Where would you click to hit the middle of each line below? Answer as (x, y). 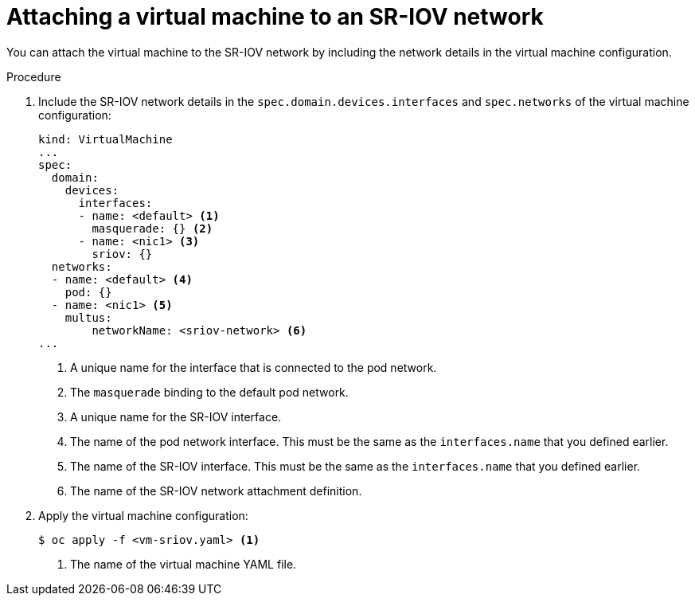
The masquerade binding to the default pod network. (209, 392)
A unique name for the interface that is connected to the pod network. (254, 367)
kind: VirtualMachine (105, 139)
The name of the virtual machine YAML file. (184, 564)
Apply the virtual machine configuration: (143, 515)
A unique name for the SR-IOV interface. (176, 416)
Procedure (34, 76)
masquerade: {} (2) (152, 228)
